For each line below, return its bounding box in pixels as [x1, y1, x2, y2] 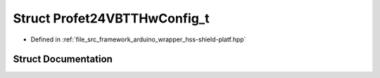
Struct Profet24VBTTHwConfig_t [13, 11, 210, 26]
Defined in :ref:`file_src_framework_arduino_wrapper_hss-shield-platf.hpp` [30, 35, 246, 44]
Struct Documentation [13, 53, 113, 65]
